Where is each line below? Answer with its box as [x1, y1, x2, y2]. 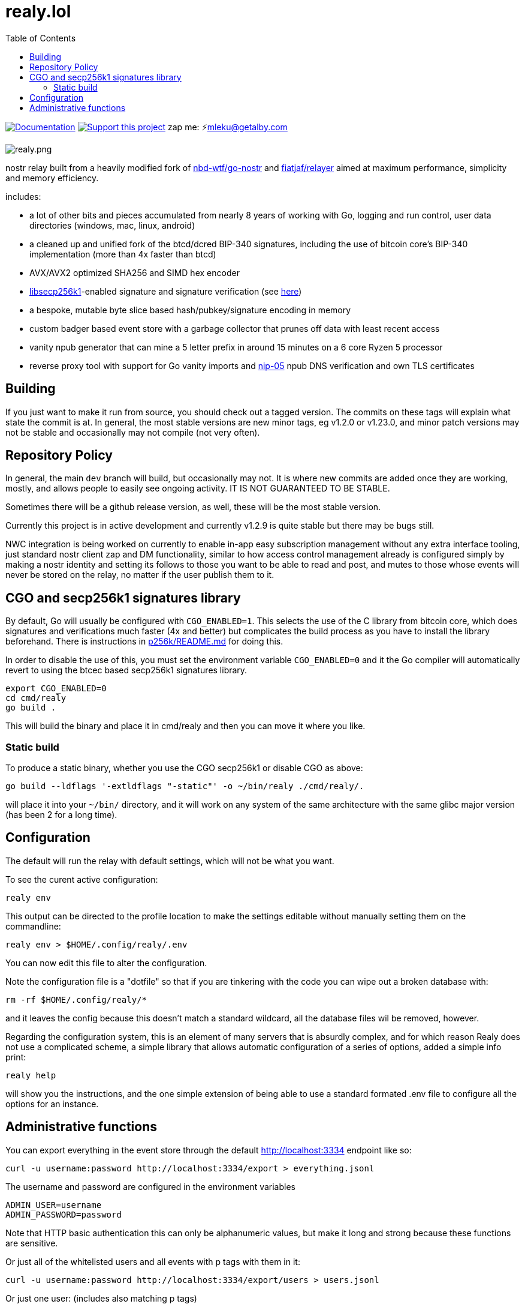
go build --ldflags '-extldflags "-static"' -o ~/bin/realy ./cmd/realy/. [5, 781, 364, 792]
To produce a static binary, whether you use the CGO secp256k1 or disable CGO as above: [5, 763, 363, 774]
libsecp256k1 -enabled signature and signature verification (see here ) [29, 286, 302, 296]
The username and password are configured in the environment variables [5, 1181, 295, 1192]
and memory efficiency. [5, 172, 99, 183]
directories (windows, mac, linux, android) [29, 220, 195, 230]
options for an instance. [5, 1098, 99, 1109]
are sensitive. [5, 1237, 58, 1248]
